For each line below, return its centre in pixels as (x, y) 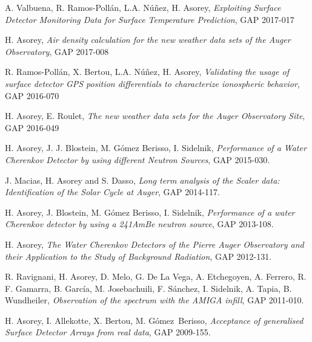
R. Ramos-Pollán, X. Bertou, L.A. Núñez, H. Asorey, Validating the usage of (147, 72)
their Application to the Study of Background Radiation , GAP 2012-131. (138, 256)
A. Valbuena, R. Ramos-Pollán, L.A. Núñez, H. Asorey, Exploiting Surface (143, 7)
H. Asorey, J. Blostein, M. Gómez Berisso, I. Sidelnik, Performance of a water (150, 212)
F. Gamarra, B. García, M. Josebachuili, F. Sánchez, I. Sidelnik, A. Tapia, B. (148, 288)
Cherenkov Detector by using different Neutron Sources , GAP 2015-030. (138, 159)
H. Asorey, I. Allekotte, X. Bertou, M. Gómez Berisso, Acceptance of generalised (154, 320)
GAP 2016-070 (32, 95)
